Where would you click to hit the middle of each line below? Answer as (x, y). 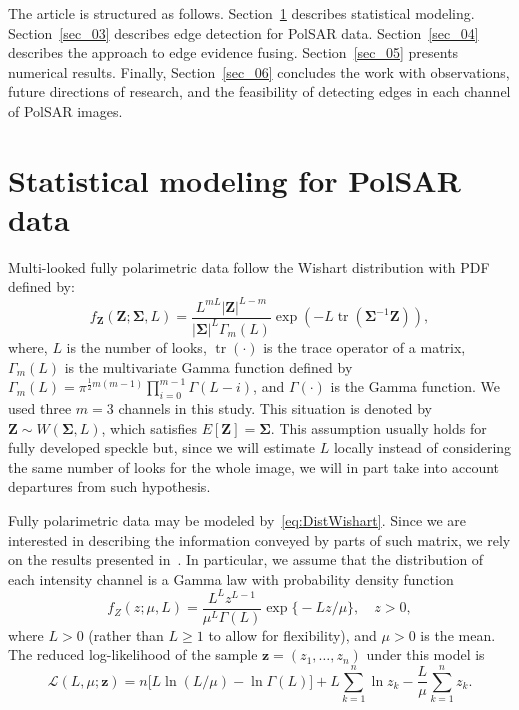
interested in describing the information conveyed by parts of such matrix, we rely (259, 539)
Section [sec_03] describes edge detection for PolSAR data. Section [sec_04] (243, 32)
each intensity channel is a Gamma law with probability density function (231, 578)
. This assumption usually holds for (378, 427)
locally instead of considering (422, 447)
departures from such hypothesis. (109, 486)
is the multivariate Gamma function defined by (208, 366)
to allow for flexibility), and (292, 634)
